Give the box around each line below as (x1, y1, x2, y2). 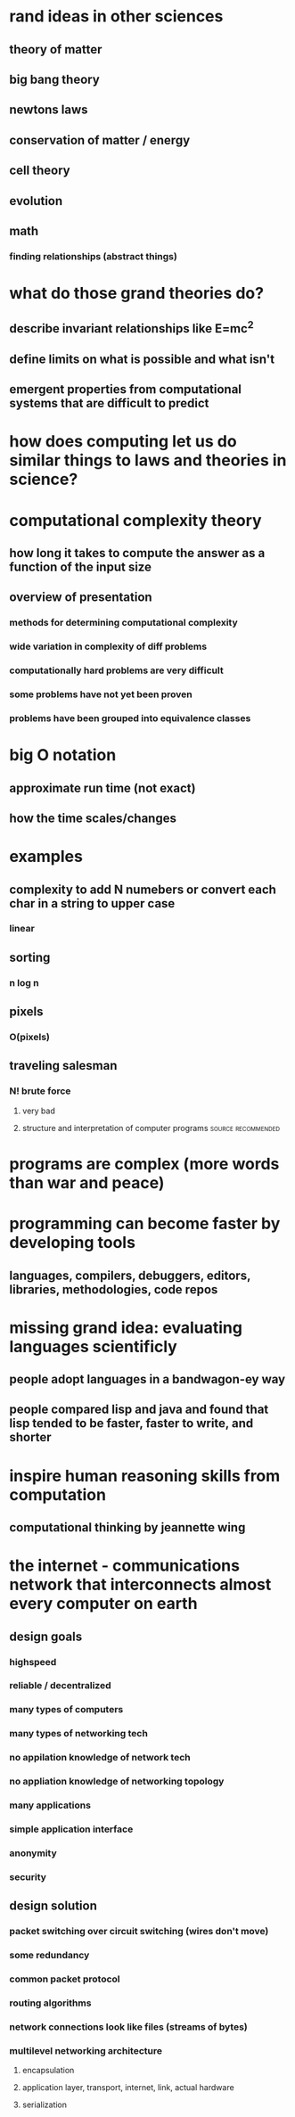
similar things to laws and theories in (9, 450, 287, 471)
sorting (9, 949, 51, 964)
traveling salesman (9, 1058, 118, 1073)
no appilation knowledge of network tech (9, 1752, 191, 1764)
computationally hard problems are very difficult (9, 664, 225, 677)
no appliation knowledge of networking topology (9, 1776, 225, 1788)
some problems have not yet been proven (9, 688, 193, 701)
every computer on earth (9, 1594, 198, 1614)
